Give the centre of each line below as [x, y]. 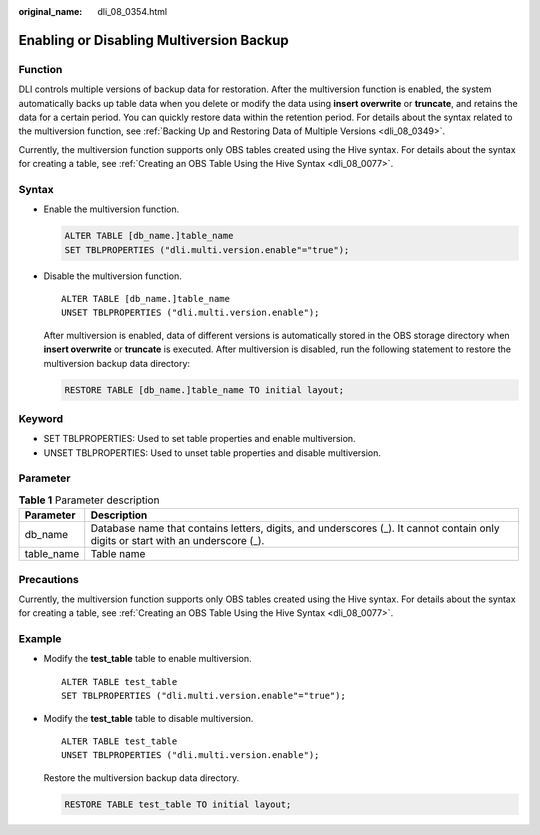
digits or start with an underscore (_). [177, 541]
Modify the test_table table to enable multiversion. [147, 659]
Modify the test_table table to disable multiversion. [148, 718]
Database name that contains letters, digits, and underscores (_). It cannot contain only [295, 528]
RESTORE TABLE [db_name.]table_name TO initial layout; [204, 389]
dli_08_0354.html [132, 11]
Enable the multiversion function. [111, 209]
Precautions [48, 579]
